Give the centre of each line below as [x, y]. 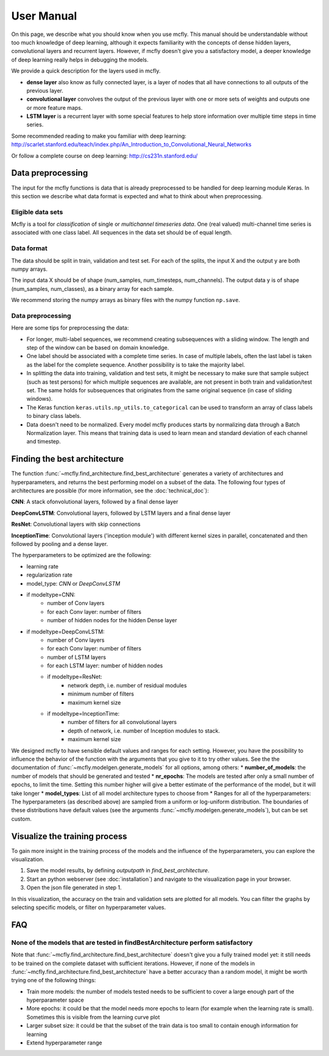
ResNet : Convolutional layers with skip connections [76, 524]
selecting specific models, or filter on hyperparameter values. [89, 907]
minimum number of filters [101, 694]
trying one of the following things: [54, 980]
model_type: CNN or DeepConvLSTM [73, 583]
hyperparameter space [55, 1000]
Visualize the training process [69, 836]
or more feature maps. [55, 107]
